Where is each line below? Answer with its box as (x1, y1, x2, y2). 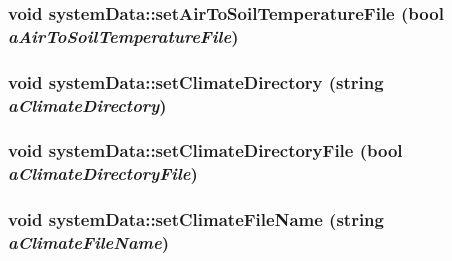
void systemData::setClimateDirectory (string (8, 69, 384, 94)
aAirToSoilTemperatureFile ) (8, 23, 239, 48)
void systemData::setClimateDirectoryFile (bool (8, 138, 403, 163)
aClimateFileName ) (8, 230, 170, 255)
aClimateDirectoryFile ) (8, 161, 198, 186)
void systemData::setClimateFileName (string (8, 207, 384, 232)
